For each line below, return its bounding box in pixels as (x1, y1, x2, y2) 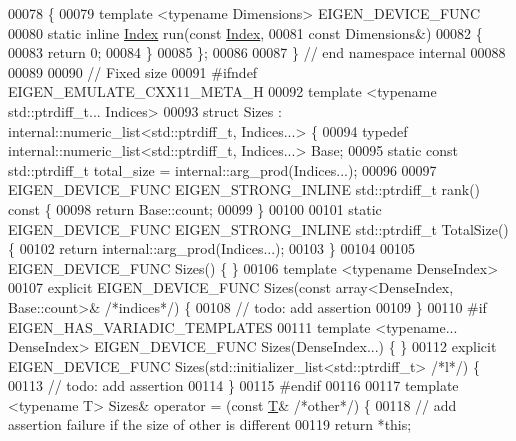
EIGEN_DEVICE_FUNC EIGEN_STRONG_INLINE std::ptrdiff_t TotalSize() (8, 218, 509, 239)
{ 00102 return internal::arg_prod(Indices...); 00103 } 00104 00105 (8, 238, 416, 259)
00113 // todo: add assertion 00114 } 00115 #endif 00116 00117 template (8, 375, 459, 396)
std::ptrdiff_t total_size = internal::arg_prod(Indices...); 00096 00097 (8, 159, 437, 180)
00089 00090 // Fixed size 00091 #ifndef (8, 61, 258, 82)
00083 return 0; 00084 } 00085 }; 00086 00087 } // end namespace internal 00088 (8, 42, 506, 63)
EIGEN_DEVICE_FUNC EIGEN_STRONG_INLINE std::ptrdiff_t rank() (8, 179, 481, 200)
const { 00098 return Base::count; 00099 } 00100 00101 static (8, 198, 382, 219)
